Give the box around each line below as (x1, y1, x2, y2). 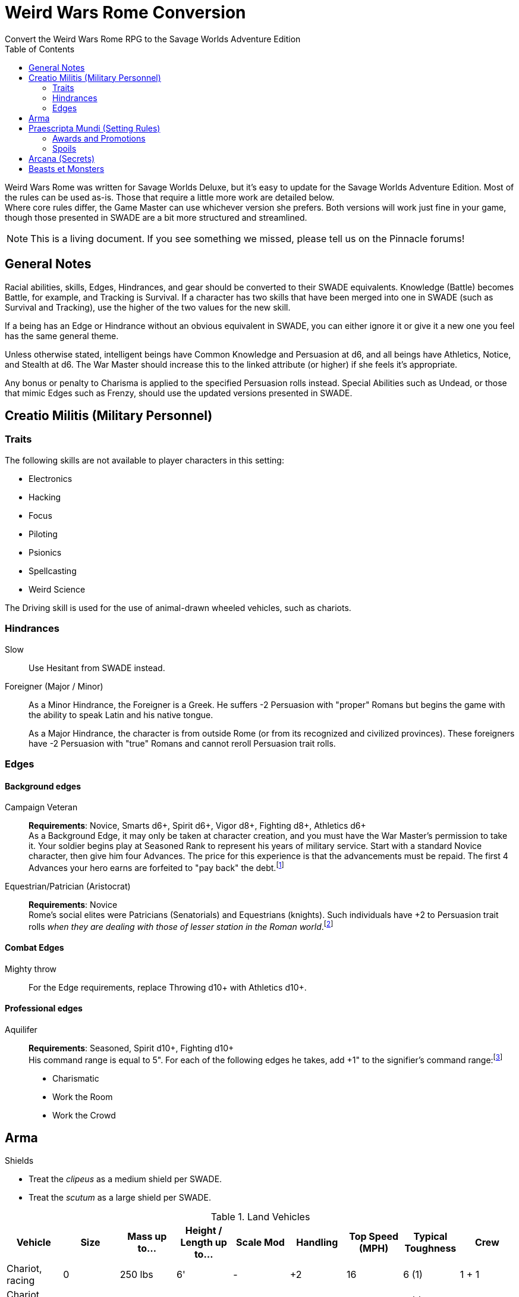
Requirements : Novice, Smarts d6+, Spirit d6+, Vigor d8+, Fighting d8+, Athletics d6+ (29, 820, 366, 831)
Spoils (52, 143, 77, 153)
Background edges (5, 781, 81, 791)
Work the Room (52, 1091, 113, 1102)
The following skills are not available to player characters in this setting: (5, 455, 284, 465)
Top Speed (349, 1230, 399, 1243)
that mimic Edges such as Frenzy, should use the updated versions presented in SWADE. (5, 387, 353, 398)
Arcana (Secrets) (29, 153, 95, 164)
